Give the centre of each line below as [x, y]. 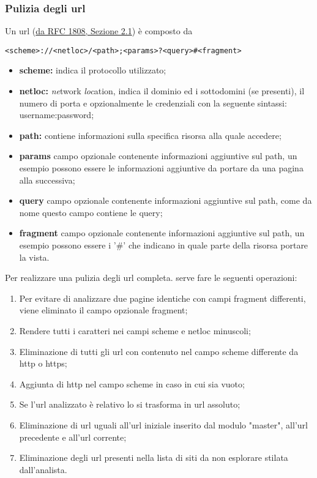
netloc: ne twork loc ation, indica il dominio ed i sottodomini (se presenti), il [162, 91]
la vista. [34, 257]
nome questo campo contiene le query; [91, 212]
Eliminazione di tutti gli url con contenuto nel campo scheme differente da [159, 351]
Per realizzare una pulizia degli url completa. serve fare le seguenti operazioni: [151, 278]
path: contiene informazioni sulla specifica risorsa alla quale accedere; [150, 135]
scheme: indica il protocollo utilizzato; [93, 70]
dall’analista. [43, 469]
